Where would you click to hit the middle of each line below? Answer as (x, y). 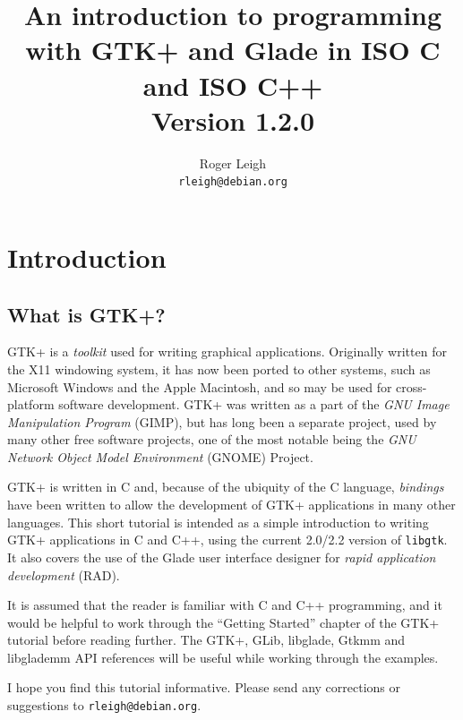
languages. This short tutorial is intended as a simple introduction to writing (218, 522)
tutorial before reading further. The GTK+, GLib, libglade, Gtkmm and (206, 640)
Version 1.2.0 (233, 120)
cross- (412, 386)
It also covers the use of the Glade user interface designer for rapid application (222, 557)
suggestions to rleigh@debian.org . (104, 705)
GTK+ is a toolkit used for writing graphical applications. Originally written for (227, 351)
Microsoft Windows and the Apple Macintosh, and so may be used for (200, 386)
